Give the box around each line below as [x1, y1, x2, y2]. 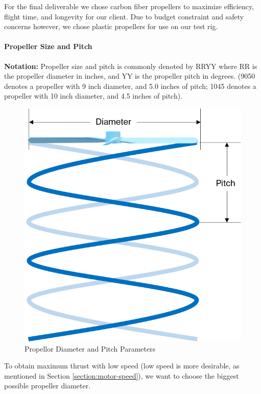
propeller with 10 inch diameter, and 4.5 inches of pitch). [4, 90, 183, 101]
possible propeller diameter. [4, 380, 91, 391]
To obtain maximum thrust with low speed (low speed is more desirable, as [4, 360, 240, 371]
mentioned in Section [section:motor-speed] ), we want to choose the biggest [4, 370, 239, 381]
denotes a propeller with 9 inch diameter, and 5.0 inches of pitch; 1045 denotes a [4, 80, 256, 91]
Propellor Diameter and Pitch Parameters [25, 343, 156, 354]
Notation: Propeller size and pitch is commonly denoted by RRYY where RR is [4, 60, 257, 71]
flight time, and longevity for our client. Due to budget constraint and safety [4, 11, 244, 21]
